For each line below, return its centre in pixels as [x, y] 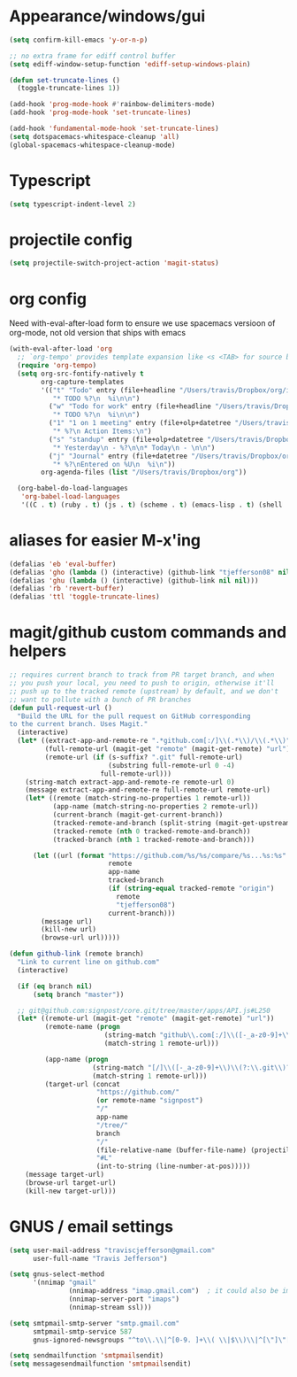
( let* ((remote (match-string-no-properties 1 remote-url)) [138, 799]
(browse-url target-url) [71, 1183]
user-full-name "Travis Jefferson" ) [100, 1258]
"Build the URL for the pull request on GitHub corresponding [134, 716]
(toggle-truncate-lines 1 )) [69, 89]
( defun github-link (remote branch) [76, 954]
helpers [38, 651]
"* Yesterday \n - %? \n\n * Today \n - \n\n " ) [134, 448]
